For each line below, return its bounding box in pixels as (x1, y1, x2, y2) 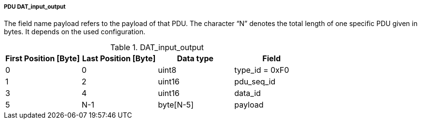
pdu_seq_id (234, 77, 276, 87)
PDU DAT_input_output (4, 3, 66, 10)
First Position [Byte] (5, 54, 80, 64)
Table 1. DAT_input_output (110, 42, 204, 53)
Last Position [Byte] (82, 54, 156, 64)
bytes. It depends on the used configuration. (4, 27, 146, 36)
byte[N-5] (158, 100, 194, 110)
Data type (177, 54, 214, 64)
